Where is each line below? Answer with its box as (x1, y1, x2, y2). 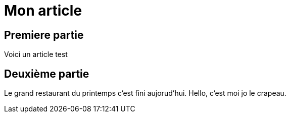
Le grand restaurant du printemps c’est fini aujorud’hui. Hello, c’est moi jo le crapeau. (4, 89, 286, 98)
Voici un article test (4, 50, 68, 59)
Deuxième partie (4, 67, 89, 80)
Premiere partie (4, 28, 84, 41)
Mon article (4, 2, 82, 19)
